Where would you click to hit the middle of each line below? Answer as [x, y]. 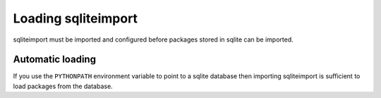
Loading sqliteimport [75, 18]
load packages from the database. [63, 86]
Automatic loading [55, 60]
